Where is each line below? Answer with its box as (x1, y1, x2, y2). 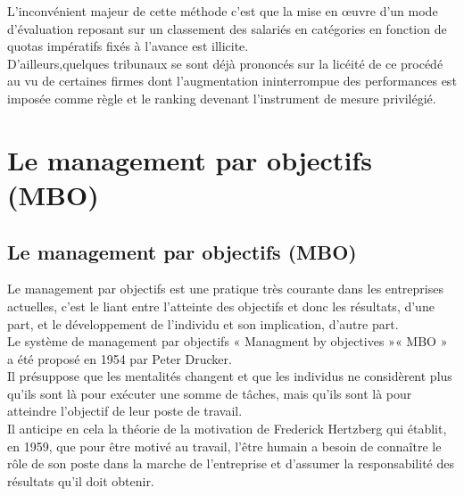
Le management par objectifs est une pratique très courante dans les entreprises (7, 279, 443, 298)
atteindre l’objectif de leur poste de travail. (7, 401, 243, 420)
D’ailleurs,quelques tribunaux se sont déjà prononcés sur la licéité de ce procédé (7, 54, 443, 72)
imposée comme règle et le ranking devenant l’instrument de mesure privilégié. (7, 88, 436, 107)
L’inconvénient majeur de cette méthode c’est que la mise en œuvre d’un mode (7, 2, 438, 20)
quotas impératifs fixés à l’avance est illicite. (7, 37, 249, 55)
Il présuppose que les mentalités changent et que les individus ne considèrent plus (7, 367, 452, 385)
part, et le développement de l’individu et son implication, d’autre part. (7, 314, 399, 333)
